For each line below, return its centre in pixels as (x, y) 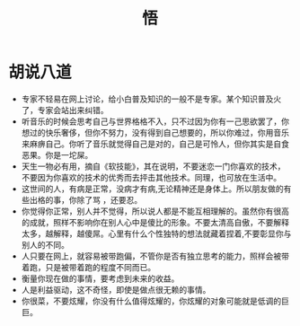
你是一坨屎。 (69, 154)
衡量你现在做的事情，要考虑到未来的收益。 (100, 278)
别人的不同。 (45, 244)
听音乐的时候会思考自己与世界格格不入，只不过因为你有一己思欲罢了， (151, 121)
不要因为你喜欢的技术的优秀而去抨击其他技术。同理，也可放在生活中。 (151, 177)
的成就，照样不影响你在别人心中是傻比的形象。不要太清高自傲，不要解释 (155, 222)
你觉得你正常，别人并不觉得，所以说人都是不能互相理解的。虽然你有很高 (155, 211)
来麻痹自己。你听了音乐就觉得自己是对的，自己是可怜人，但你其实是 (147, 144)
